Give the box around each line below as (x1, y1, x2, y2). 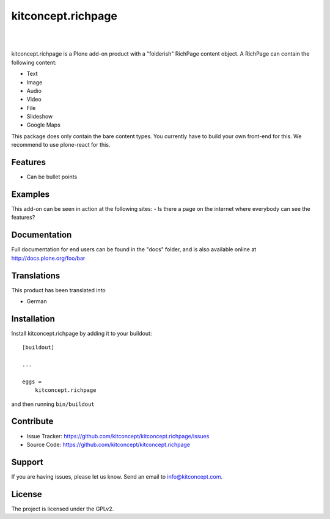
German (26, 298, 47, 305)
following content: (11, 59, 57, 66)
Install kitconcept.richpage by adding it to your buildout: (11, 329, 152, 337)
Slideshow (26, 113, 53, 120)
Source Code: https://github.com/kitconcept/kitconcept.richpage (26, 441, 191, 448)
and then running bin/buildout (11, 400, 95, 408)
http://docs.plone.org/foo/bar (11, 254, 86, 262)
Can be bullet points (26, 173, 78, 180)
